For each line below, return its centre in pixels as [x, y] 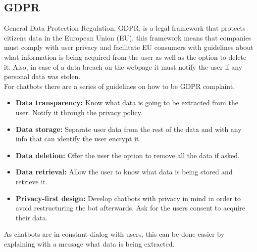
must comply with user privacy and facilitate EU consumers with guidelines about [129, 47]
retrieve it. [31, 181]
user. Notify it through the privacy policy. [79, 112]
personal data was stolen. [42, 76]
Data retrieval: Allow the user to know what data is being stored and [124, 172]
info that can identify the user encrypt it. [78, 139]
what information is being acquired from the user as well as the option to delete [125, 57]
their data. [32, 217]
